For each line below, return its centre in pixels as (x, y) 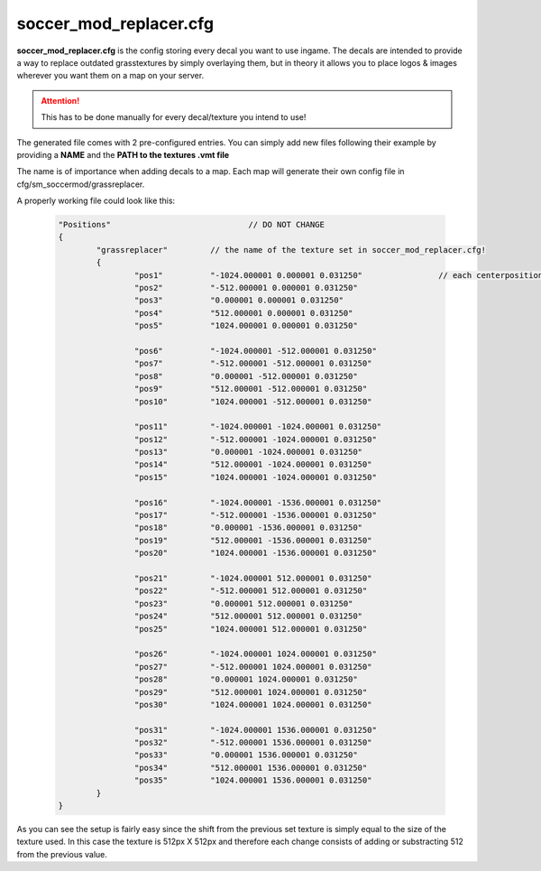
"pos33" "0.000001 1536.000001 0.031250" (246, 755)
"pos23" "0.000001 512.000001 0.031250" (243, 603)
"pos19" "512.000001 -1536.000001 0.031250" (253, 540)
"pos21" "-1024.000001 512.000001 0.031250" (253, 578)
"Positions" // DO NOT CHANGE (191, 225)
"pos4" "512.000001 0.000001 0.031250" (243, 313)
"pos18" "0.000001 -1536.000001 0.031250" (248, 528)
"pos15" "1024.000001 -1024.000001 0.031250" (256, 477)
